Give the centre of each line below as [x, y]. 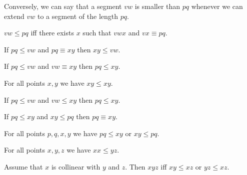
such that [97, 33]
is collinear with [76, 166]
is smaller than [157, 6]
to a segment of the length [78, 16]
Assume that [23, 166]
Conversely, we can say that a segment [63, 6]
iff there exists [52, 33]
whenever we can [217, 6]
